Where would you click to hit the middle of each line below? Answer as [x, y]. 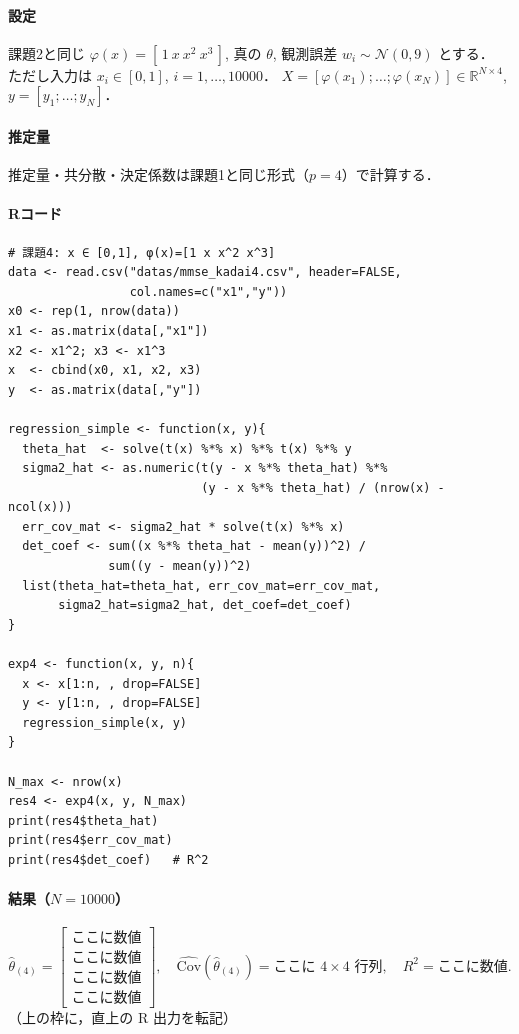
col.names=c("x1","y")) [208, 291]
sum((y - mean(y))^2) [180, 566]
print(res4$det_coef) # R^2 [108, 859]
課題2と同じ [46, 52]
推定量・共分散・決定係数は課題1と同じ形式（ [158, 174]
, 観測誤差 [305, 52]
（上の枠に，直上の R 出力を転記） [122, 1016]
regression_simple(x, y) [104, 722]
